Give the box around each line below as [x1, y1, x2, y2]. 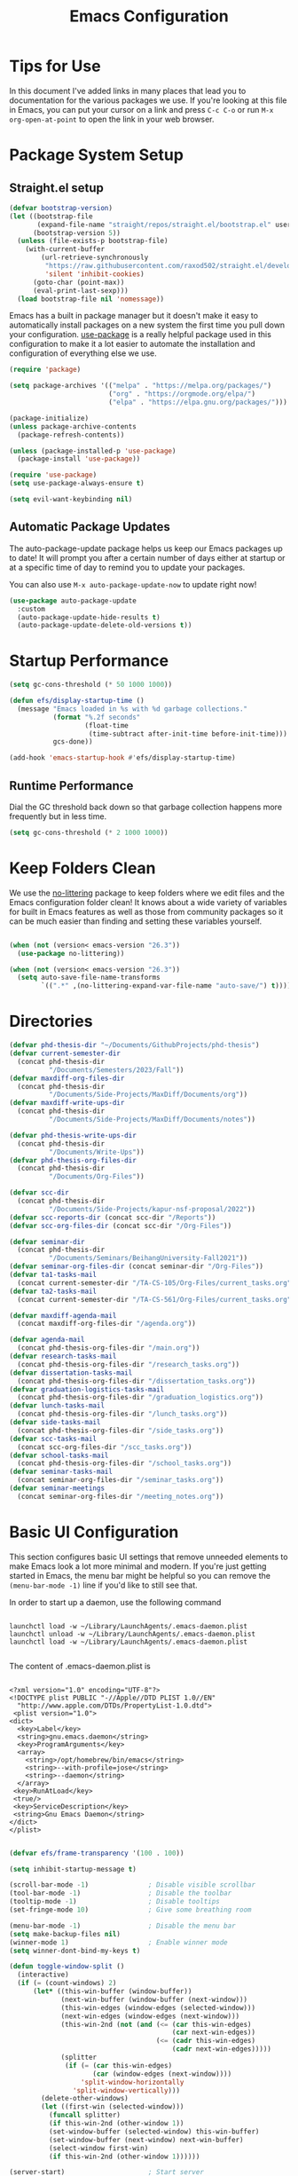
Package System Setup [9, 145, 184, 165]
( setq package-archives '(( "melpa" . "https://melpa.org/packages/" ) [9, 382, 272, 390]
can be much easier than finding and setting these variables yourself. [9, 916, 263, 926]
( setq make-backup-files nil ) [9, 1929, 122, 1938]
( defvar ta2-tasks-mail [9, 1287, 98, 1296]
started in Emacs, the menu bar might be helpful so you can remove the [9, 1570, 271, 1581]
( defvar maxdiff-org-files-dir [9, 1074, 125, 1083]
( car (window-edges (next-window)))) [92, 2070, 232, 2078]
